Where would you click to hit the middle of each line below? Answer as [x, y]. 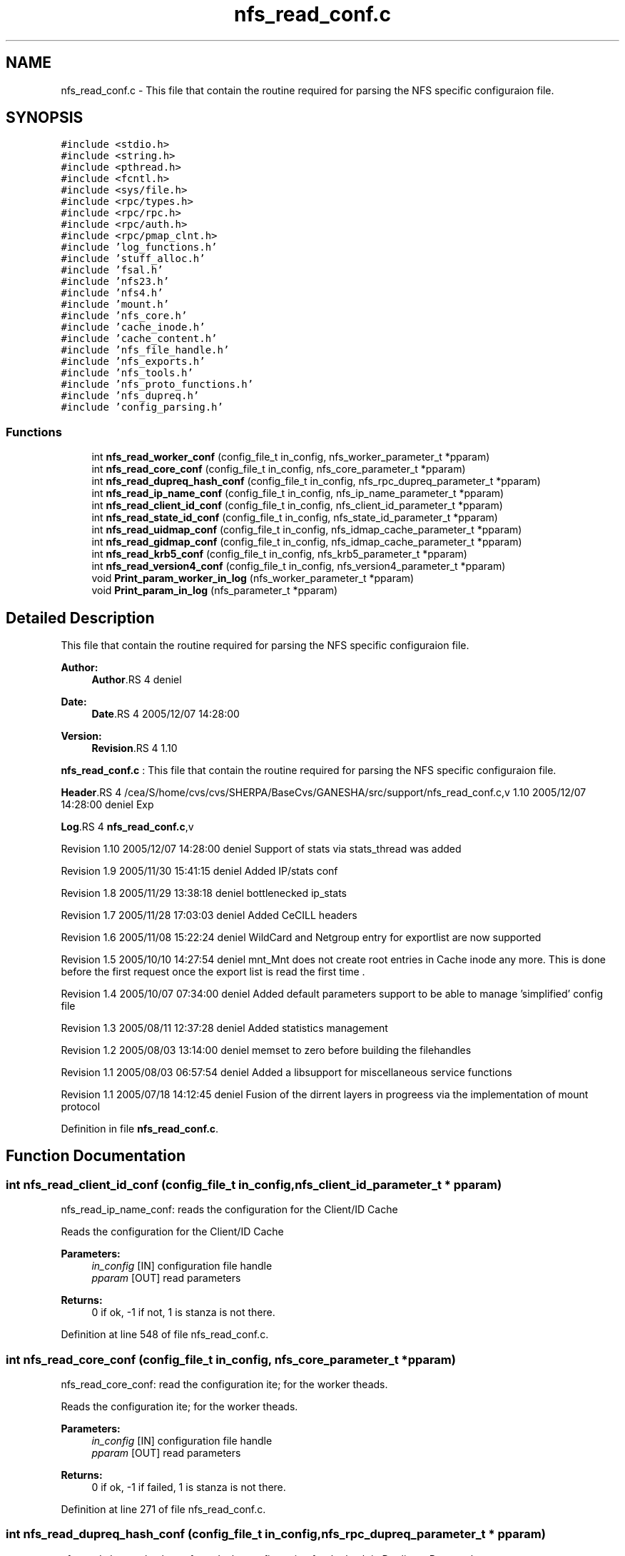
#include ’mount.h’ [115, 305]
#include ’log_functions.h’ [139, 247]
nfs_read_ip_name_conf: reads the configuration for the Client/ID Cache [229, 1210]
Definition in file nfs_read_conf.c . [140, 1129]
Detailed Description [80, 618]
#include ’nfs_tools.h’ [127, 373]
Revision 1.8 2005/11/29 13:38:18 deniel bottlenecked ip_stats [204, 893]
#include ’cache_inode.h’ [133, 327]
